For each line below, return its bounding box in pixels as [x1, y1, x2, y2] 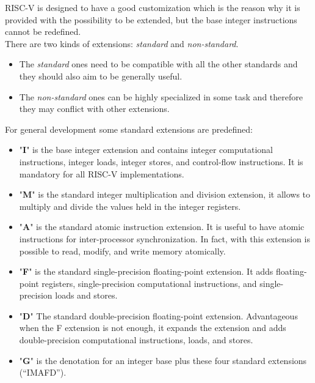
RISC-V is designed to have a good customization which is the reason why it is [5, 1, 300, 13]
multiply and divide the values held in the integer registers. [19, 199, 241, 212]
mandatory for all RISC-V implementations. [19, 167, 184, 180]
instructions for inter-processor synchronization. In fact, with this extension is [19, 232, 310, 245]
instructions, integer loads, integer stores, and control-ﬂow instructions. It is [19, 155, 303, 168]
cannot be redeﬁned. [5, 25, 81, 38]
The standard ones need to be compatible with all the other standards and [19, 58, 298, 70]
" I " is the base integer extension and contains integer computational [19, 143, 273, 156]
